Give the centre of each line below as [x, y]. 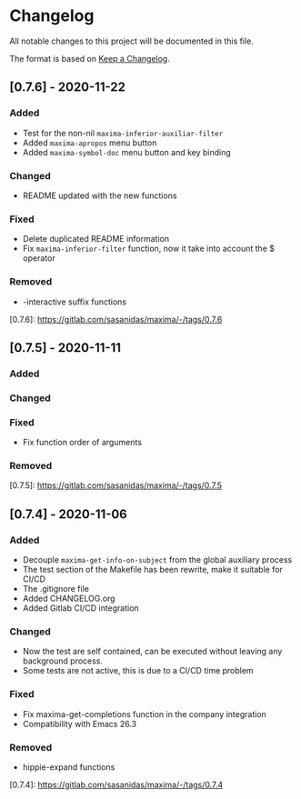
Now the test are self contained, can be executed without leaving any [152, 652]
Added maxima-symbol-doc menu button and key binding [127, 152]
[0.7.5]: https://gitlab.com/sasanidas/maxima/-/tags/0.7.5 [116, 485]
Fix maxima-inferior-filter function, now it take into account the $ [149, 249]
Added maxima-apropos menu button [90, 143]
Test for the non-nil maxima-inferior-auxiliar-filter [123, 133]
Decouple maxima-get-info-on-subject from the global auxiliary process [157, 560]
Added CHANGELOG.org [69, 599]
